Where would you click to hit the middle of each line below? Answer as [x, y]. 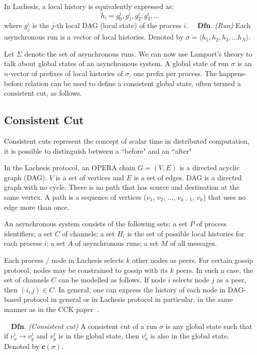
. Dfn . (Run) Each [218, 25]
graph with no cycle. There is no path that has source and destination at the [122, 187]
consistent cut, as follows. [43, 93]
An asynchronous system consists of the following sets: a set [96, 224]
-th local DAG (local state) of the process [118, 25]
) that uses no [224, 197]
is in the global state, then [99, 336]
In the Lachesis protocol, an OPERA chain [70, 167]
